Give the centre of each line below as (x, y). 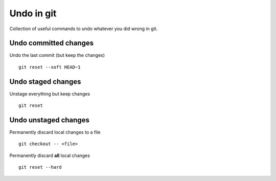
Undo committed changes (52, 43)
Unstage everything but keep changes (50, 94)
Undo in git (33, 13)
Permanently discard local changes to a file (55, 132)
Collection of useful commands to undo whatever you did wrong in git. (84, 29)
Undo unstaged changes (49, 120)
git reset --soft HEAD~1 (50, 67)
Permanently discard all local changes (50, 155)
